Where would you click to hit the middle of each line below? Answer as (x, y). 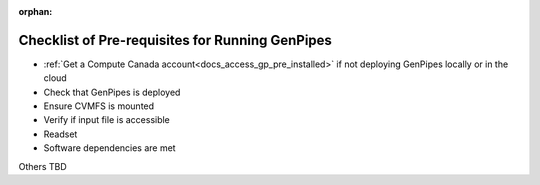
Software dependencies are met (109, 148)
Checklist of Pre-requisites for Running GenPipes (175, 40)
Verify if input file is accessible (106, 120)
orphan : (35, 11)
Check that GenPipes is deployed (112, 92)
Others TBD (42, 166)
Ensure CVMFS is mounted (99, 106)
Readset (60, 134)
